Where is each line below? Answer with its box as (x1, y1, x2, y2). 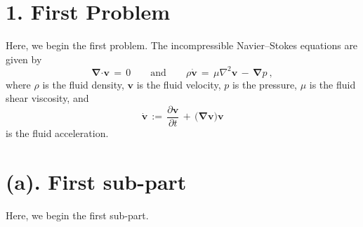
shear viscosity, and (6, 91, 89, 105)
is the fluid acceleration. (6, 126, 109, 141)
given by (6, 51, 42, 66)
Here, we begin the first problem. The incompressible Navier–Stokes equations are (6, 38, 358, 53)
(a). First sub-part (6, 167, 187, 195)
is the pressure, (232, 77, 298, 91)
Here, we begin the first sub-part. (6, 207, 149, 222)
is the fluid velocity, (136, 77, 221, 91)
